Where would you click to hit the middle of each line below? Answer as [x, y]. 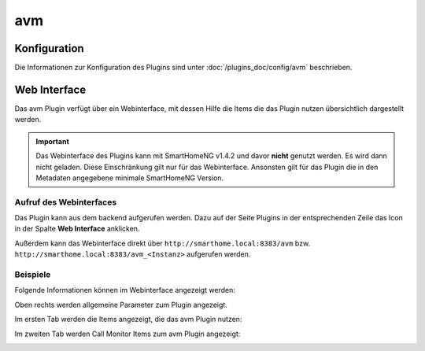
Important [53, 141]
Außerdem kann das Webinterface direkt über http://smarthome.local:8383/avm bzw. [163, 243]
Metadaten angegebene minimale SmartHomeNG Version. [130, 178]
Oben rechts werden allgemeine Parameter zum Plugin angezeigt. [121, 305]
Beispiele [33, 274]
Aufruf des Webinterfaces [66, 202]
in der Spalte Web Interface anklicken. [77, 229]
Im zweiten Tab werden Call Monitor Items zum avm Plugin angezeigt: [128, 334]
